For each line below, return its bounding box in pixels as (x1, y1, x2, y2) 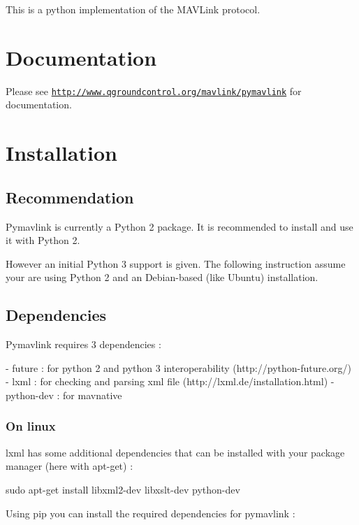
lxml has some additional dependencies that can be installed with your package (6, 445, 345, 459)
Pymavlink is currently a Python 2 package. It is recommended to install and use (6, 219, 353, 233)
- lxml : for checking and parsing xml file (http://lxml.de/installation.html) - (6, 374, 335, 389)
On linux (6, 417, 56, 435)
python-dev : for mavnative (6, 387, 122, 402)
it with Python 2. (6, 233, 80, 247)
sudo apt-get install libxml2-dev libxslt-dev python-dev (6, 482, 240, 496)
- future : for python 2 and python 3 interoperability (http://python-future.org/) (6, 360, 352, 375)
